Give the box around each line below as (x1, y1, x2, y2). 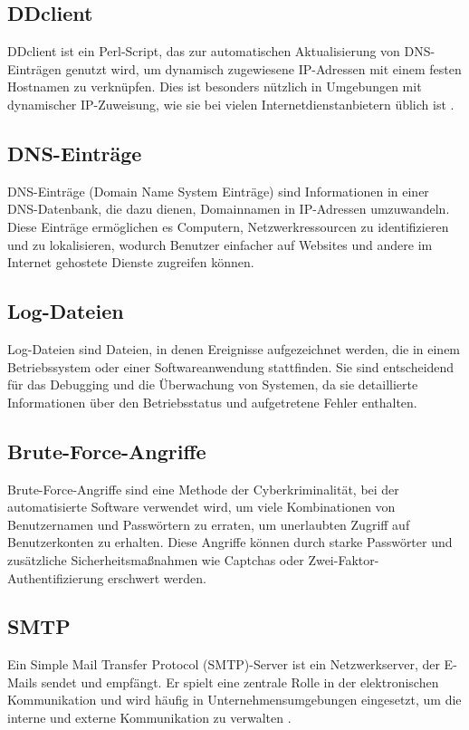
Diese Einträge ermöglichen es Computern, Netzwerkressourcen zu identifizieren (7, 216, 449, 235)
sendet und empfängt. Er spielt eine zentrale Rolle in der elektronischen (41, 672, 439, 691)
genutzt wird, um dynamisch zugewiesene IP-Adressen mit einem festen (65, 59, 462, 78)
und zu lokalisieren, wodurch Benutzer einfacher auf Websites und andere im (7, 235, 433, 254)
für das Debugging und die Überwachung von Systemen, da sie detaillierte (7, 375, 418, 394)
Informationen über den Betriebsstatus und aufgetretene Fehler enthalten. (7, 392, 417, 411)
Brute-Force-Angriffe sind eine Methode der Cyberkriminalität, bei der (7, 479, 399, 498)
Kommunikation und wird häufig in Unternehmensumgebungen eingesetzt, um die (7, 690, 462, 709)
